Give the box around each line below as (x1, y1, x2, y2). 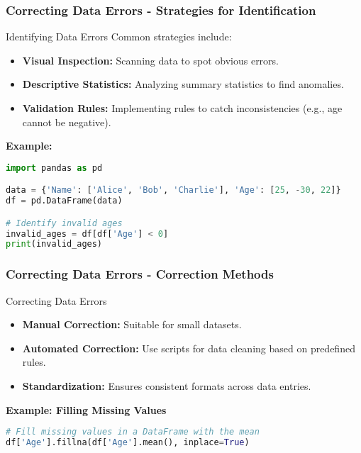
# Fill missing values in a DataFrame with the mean (6, 427, 260, 437)
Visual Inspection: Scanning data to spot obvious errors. (22, 52, 279, 67)
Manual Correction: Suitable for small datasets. (22, 317, 242, 332)
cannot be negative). (22, 114, 111, 129)
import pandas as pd (6, 162, 103, 173)
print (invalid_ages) (6, 239, 103, 250)
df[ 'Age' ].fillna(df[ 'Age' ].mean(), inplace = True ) (6, 437, 250, 447)
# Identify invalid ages (6, 218, 123, 228)
